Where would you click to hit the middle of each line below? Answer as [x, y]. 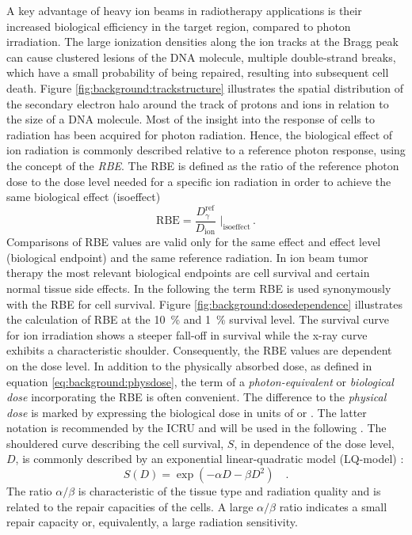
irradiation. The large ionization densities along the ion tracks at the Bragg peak [202, 42]
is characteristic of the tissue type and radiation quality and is [229, 491]
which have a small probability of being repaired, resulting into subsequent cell [198, 72]
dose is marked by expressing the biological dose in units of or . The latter [187, 412]
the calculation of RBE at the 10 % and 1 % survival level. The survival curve [198, 319]
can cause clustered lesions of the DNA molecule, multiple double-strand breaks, [201, 57]
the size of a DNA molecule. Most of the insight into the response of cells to [191, 119]
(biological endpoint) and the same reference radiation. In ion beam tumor [187, 257]
